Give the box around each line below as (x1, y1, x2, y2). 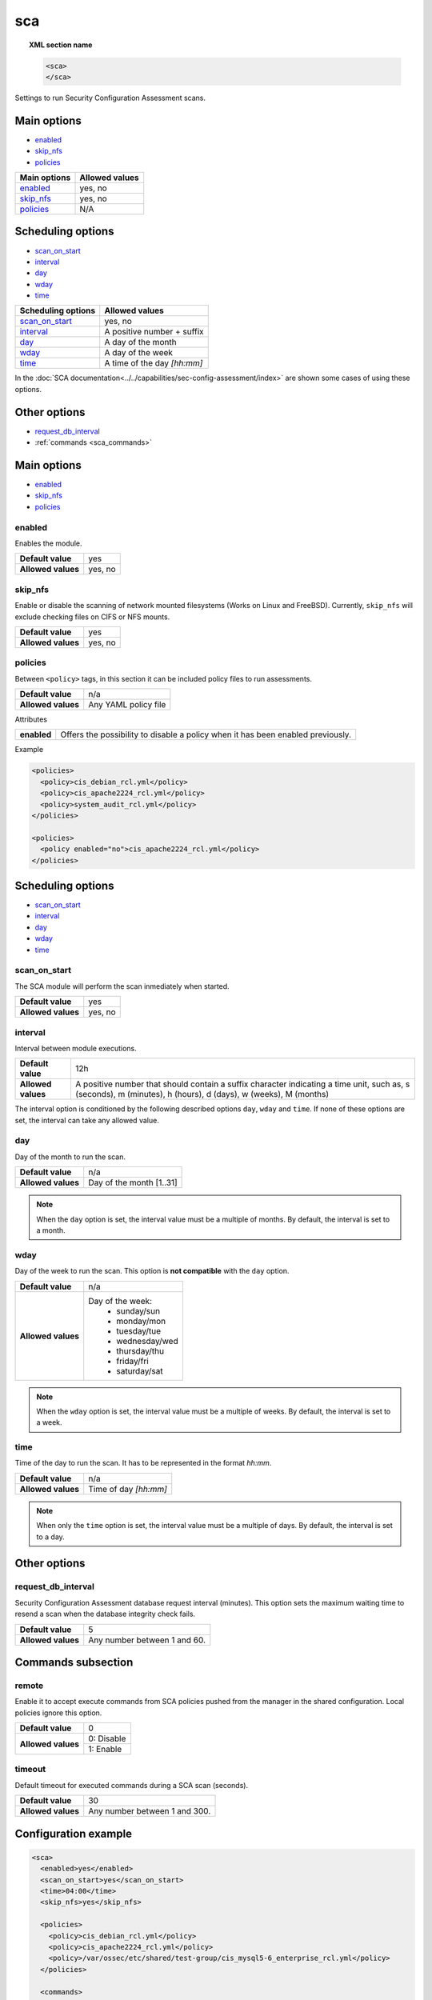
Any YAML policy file (88, 699, 166, 710)
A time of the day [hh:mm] (104, 358, 203, 369)
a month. (36, 1225, 66, 1235)
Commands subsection (14, 1655, 134, 1669)
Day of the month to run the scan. (14, 1152, 126, 1162)
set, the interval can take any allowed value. (14, 1115, 159, 1125)
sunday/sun (116, 1305, 160, 1316)
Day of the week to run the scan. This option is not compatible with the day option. (14, 1266, 290, 1276)
